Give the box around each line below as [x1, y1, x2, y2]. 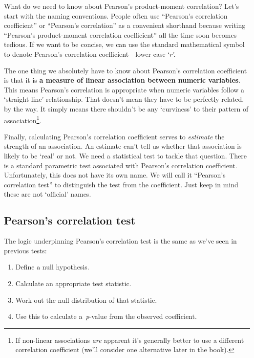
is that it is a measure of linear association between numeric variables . [4, 75, 241, 85]
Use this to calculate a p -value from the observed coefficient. [15, 311, 197, 321]
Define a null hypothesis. [15, 262, 89, 272]
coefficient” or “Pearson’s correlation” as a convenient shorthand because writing [4, 20, 246, 30]
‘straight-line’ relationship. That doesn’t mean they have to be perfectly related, [4, 94, 244, 104]
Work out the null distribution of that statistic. [15, 294, 157, 305]
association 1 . [4, 113, 42, 125]
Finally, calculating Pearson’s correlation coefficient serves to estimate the [4, 131, 225, 141]
